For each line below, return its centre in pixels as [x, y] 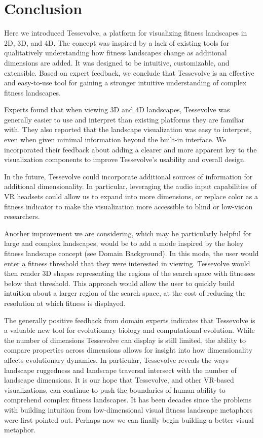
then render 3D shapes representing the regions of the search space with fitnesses [130, 273]
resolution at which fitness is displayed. [65, 303]
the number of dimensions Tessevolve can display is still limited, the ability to [125, 340]
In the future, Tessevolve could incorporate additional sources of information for [128, 176]
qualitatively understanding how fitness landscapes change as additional [116, 53]
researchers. [22, 216]
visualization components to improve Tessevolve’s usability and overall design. [125, 159]
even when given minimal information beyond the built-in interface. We [115, 139]
